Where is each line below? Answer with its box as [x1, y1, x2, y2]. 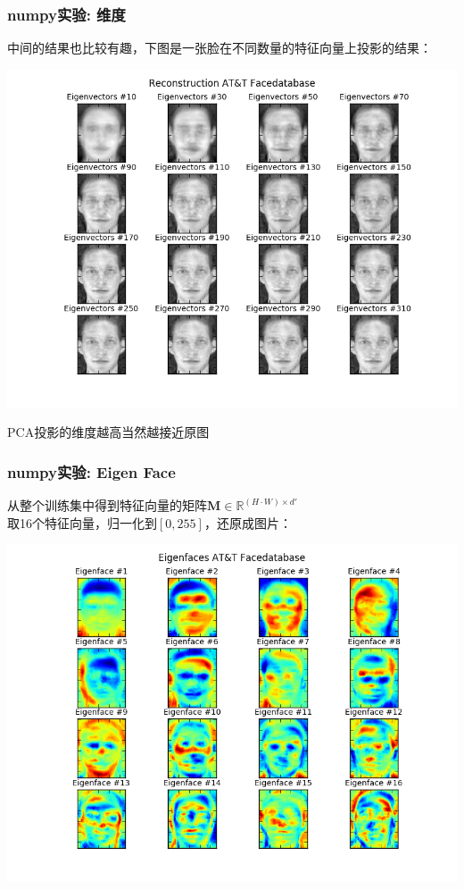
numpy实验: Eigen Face [7, 460, 176, 482]
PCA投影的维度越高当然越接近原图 [7, 423, 210, 441]
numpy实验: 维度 [7, 3, 126, 25]
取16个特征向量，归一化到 [7, 513, 157, 532]
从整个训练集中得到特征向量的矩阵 [7, 496, 207, 515]
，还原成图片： [203, 513, 292, 532]
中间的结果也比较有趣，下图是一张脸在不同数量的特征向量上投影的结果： [7, 38, 432, 57]
